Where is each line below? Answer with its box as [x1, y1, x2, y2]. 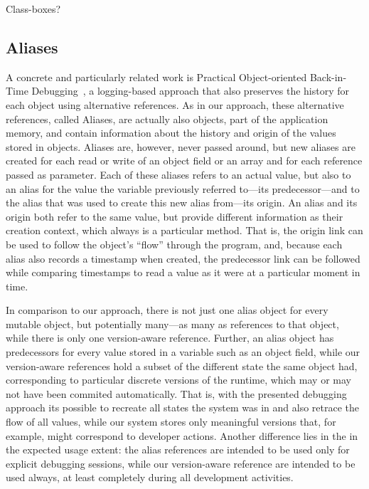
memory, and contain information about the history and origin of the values [6, 125, 336, 140]
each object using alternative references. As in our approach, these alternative [6, 97, 344, 112]
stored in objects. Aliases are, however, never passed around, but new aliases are [6, 139, 355, 154]
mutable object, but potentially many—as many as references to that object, [6, 316, 339, 331]
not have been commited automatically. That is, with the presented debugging [6, 386, 347, 401]
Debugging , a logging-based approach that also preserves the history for [31, 83, 350, 98]
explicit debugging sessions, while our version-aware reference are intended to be [6, 456, 355, 470]
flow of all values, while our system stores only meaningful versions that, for [6, 414, 336, 429]
